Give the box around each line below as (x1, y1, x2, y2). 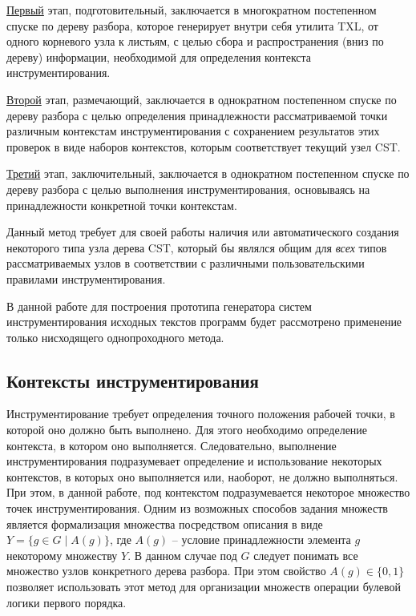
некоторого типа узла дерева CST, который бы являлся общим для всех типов (6, 239, 387, 256)
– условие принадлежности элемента (172, 531, 351, 548)
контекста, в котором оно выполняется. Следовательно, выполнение (6, 437, 337, 453)
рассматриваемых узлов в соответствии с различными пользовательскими (6, 255, 365, 272)
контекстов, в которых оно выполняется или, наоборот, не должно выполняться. (6, 468, 398, 485)
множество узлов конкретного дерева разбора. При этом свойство (6, 562, 326, 579)
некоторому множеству (6, 546, 118, 563)
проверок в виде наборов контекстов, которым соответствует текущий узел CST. (6, 138, 401, 155)
